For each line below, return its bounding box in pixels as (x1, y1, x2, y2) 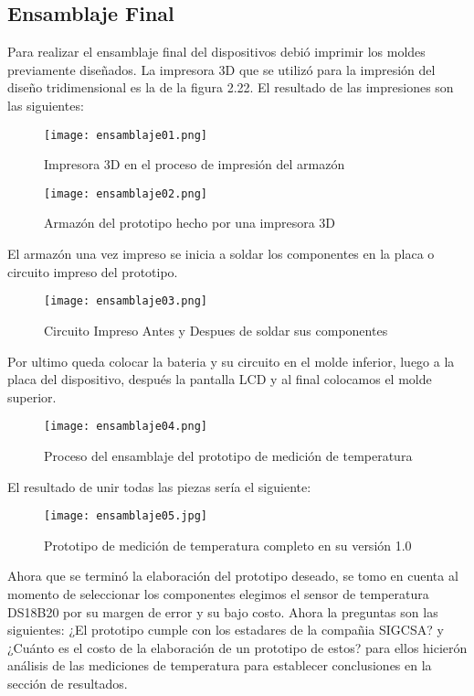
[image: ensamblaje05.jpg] (44, 509, 207, 523)
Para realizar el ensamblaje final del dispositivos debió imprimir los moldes (7, 42, 426, 61)
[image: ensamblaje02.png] (44, 187, 207, 200)
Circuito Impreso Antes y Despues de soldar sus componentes (44, 320, 388, 339)
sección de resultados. (7, 673, 128, 692)
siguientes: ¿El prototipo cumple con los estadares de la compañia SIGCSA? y (7, 620, 444, 639)
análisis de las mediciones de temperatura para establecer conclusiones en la (7, 656, 432, 675)
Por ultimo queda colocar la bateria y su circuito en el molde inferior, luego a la (7, 351, 455, 370)
